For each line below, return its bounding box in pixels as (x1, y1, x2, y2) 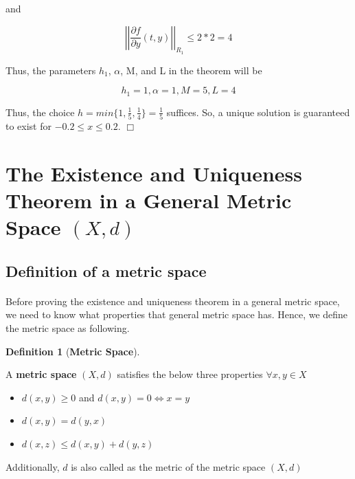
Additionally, (5, 459, 60, 474)
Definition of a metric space (5, 260, 207, 281)
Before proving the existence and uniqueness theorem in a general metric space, (5, 293, 340, 308)
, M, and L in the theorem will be (120, 63, 262, 77)
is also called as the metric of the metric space (71, 459, 266, 474)
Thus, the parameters (5, 63, 96, 77)
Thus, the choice (5, 104, 75, 119)
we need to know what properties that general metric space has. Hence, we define (5, 307, 348, 322)
